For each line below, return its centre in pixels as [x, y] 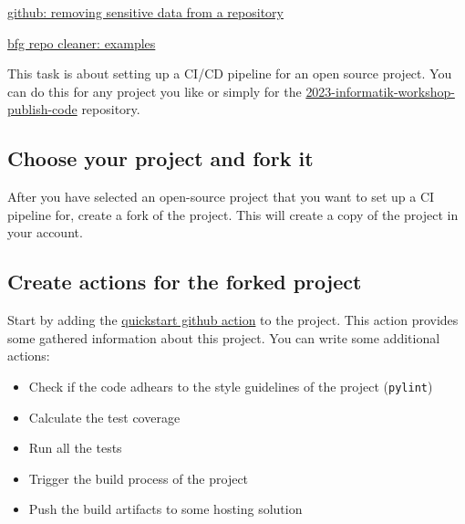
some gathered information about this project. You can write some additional [224, 337]
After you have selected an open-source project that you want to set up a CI [221, 197]
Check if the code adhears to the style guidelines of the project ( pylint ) [231, 386]
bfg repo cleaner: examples [82, 42]
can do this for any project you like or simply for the [155, 91]
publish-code [42, 109]
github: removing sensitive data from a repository [145, 12]
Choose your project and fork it [160, 158]
